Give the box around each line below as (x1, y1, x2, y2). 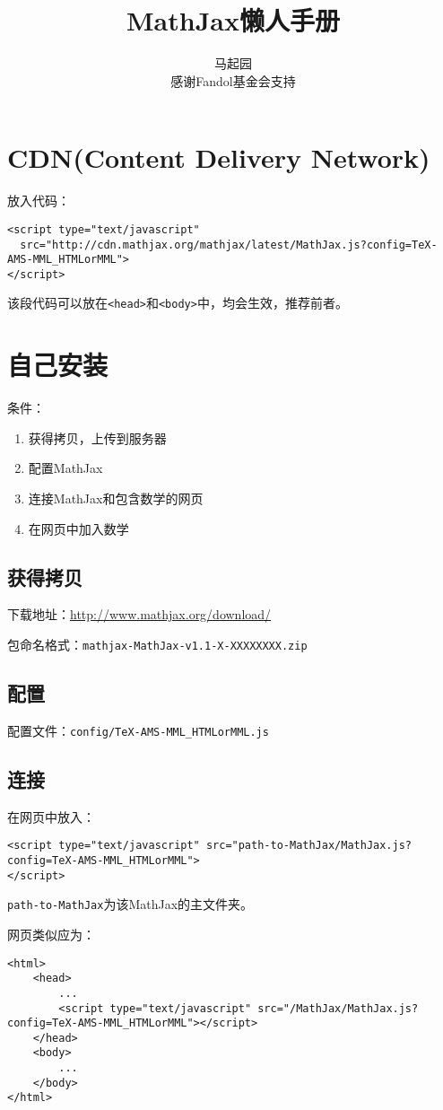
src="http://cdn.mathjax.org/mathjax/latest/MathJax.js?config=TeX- (20, 238, 438, 251)
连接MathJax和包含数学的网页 (28, 489, 204, 508)
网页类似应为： (7, 924, 95, 943)
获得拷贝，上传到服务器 (28, 428, 167, 447)
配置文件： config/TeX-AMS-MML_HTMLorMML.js (7, 721, 269, 739)
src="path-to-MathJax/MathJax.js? (205, 839, 413, 852)
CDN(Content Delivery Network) (7, 139, 430, 176)
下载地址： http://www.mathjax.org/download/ (7, 605, 272, 624)
